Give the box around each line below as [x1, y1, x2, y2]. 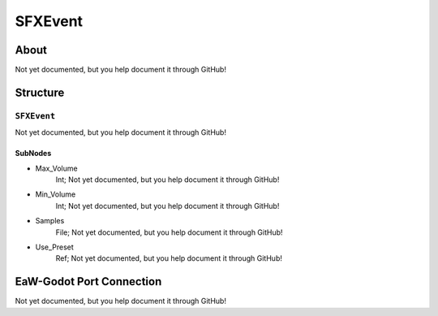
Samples [35, 216, 65, 226]
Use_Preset [35, 242, 75, 252]
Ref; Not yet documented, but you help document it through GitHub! [55, 253, 283, 263]
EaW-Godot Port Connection [15, 275, 162, 288]
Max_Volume [35, 163, 78, 173]
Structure [15, 85, 65, 99]
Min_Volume [35, 189, 76, 199]
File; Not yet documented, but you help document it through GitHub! [55, 227, 283, 237]
